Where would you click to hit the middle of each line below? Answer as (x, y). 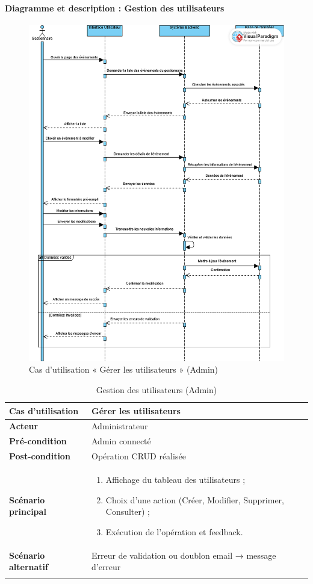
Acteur (24, 426)
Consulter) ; (128, 511)
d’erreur (106, 567)
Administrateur (119, 426)
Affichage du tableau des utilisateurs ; (175, 480)
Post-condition (40, 456)
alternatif (29, 567)
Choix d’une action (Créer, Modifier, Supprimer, (195, 499)
